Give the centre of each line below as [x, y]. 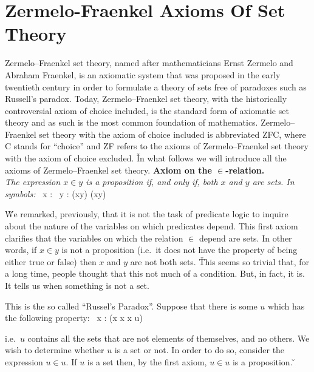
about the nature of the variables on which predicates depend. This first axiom [152, 226]
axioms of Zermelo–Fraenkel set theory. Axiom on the [108, 170]
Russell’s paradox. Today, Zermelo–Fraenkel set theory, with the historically [146, 99]
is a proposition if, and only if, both [152, 182]
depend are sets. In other [245, 238]
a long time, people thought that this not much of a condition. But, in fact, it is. [155, 273]
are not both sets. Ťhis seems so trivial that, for [220, 261]
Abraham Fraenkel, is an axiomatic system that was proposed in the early [143, 74]
